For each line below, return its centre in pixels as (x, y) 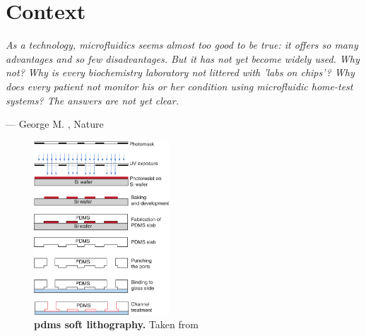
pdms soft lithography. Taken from (116, 324)
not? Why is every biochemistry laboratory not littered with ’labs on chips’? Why (180, 72)
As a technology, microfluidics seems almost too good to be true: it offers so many (182, 45)
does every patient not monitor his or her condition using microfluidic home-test (179, 86)
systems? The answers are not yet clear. (92, 100)
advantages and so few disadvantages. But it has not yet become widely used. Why (183, 58)
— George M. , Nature (55, 124)
